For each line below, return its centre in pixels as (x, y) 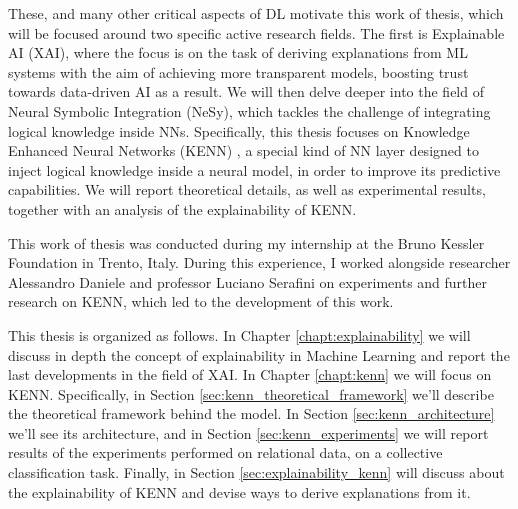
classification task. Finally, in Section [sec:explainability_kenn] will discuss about (256, 472)
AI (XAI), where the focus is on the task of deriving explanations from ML (238, 52)
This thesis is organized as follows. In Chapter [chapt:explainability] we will (239, 334)
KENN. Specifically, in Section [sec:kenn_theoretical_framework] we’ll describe (251, 393)
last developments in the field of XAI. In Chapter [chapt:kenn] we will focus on (250, 374)
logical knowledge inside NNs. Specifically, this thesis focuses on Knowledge (239, 130)
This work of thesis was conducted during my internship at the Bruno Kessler (246, 242)
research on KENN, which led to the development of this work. (201, 301)
